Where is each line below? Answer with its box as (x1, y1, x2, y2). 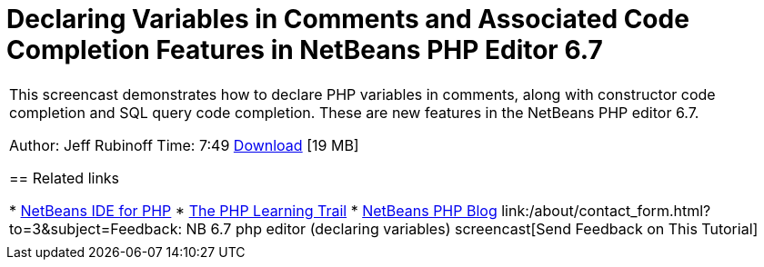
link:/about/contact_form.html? (501, 201, 711, 220)
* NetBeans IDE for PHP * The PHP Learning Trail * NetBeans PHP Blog (9, 201, 498, 220)
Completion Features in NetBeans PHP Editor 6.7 (6, 35, 603, 65)
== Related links (9, 168, 120, 187)
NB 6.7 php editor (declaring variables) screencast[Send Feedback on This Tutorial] (186, 219, 759, 238)
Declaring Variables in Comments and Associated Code (6, 4, 689, 35)
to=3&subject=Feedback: (9, 219, 183, 238)
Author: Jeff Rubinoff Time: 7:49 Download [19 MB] (9, 135, 359, 154)
